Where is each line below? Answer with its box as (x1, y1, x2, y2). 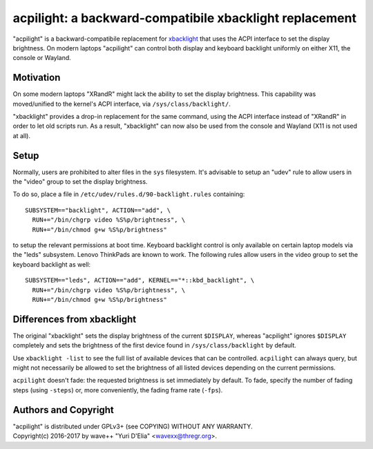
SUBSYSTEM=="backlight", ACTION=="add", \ (25, 206, 171, 214)
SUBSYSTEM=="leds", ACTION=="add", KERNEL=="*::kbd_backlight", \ (25, 276, 255, 285)
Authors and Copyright (12, 404, 114, 416)
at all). (12, 131, 31, 140)
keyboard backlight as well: (12, 260, 91, 269)
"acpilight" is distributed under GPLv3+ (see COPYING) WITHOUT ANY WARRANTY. (12, 422, 253, 430)
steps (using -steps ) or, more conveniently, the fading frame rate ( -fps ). (12, 385, 223, 394)
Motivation (12, 72, 61, 84)
